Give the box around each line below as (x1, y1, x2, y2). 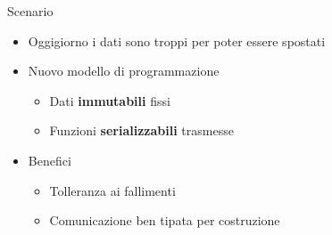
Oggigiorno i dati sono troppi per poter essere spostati (28, 31, 326, 50)
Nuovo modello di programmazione (28, 61, 220, 80)
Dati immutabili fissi (49, 91, 170, 109)
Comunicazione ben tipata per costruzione (49, 211, 280, 230)
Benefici (28, 150, 71, 169)
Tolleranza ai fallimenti (49, 181, 176, 199)
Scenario (7, 2, 54, 20)
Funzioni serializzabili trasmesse (49, 121, 234, 140)
